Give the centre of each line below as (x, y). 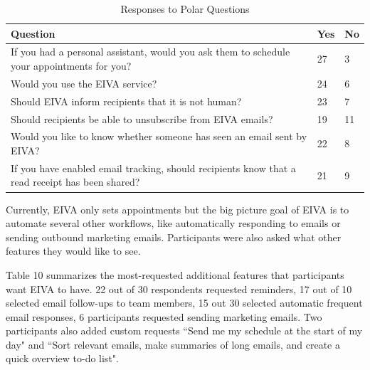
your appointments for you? (71, 66)
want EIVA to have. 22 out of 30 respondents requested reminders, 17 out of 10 (179, 289)
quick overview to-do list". (62, 358)
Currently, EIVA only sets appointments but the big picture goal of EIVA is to (178, 209)
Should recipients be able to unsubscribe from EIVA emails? (142, 118)
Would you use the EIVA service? (84, 83)
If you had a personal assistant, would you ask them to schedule (150, 52)
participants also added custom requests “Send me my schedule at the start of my (184, 331)
